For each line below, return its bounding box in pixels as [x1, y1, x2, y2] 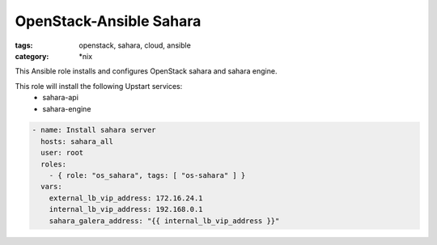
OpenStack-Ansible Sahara [15, 12, 202, 30]
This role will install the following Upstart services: [15, 81, 183, 91]
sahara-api [42, 93, 78, 103]
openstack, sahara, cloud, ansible [78, 40, 192, 50]
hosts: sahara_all [40, 137, 113, 146]
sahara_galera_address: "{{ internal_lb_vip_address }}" [49, 216, 280, 226]
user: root [40, 148, 84, 158]
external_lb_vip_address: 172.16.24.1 [49, 193, 203, 202]
